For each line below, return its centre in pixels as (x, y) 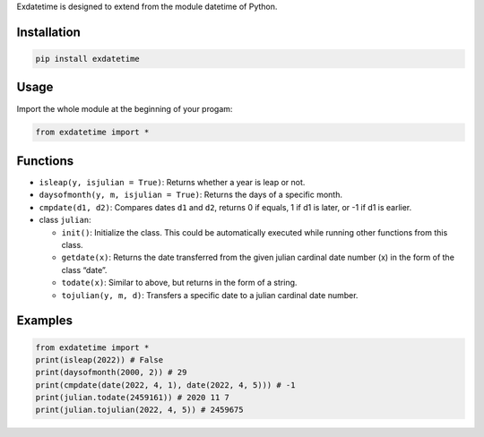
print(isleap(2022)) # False (99, 360)
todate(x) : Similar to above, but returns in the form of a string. (179, 283)
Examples (45, 321)
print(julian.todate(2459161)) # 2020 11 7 (133, 398)
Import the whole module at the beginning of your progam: (125, 108)
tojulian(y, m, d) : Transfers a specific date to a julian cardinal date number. (210, 295)
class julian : (65, 220)
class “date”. (84, 270)
